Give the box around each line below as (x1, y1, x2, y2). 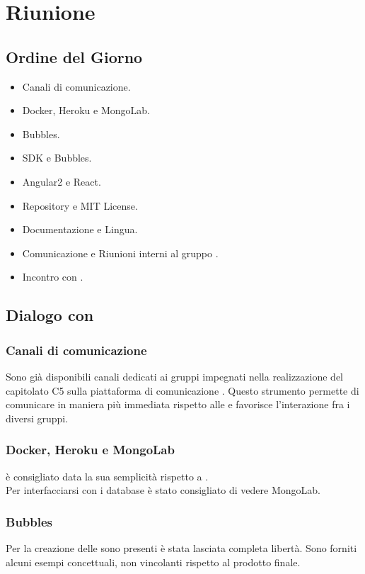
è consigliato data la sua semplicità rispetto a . (6, 468, 209, 483)
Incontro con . (22, 269, 83, 284)
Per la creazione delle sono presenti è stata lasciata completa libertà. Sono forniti (6, 540, 357, 555)
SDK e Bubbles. (22, 150, 92, 165)
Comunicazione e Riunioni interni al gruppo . (22, 245, 219, 260)
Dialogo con (6, 304, 94, 326)
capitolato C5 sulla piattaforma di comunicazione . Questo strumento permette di (6, 383, 359, 398)
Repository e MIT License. (22, 198, 138, 213)
